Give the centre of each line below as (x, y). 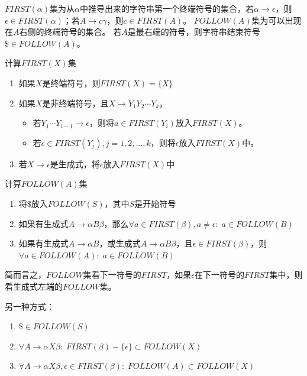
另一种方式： (30, 306)
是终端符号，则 (71, 82)
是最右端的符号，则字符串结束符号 (194, 32)
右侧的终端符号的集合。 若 (70, 32)
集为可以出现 (277, 20)
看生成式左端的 (34, 286)
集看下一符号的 (112, 275)
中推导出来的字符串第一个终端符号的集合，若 (167, 8)
